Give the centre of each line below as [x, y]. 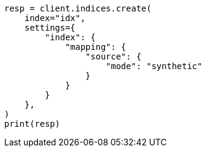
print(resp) [32, 124]
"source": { [113, 56]
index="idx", [55, 18]
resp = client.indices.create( [78, 8]
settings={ [50, 28]
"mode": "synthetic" [154, 66]
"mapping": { [96, 47]
